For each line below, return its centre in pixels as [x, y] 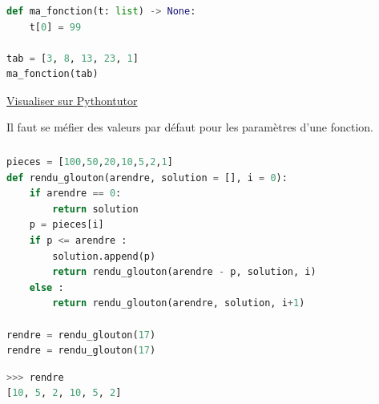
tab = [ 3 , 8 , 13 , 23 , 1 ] [73, 58]
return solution [95, 209]
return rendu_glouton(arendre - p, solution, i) [184, 272]
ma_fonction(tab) [52, 74]
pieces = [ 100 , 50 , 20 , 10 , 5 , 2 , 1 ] [90, 162]
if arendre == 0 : [75, 194]
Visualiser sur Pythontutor [72, 100]
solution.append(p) [104, 256]
